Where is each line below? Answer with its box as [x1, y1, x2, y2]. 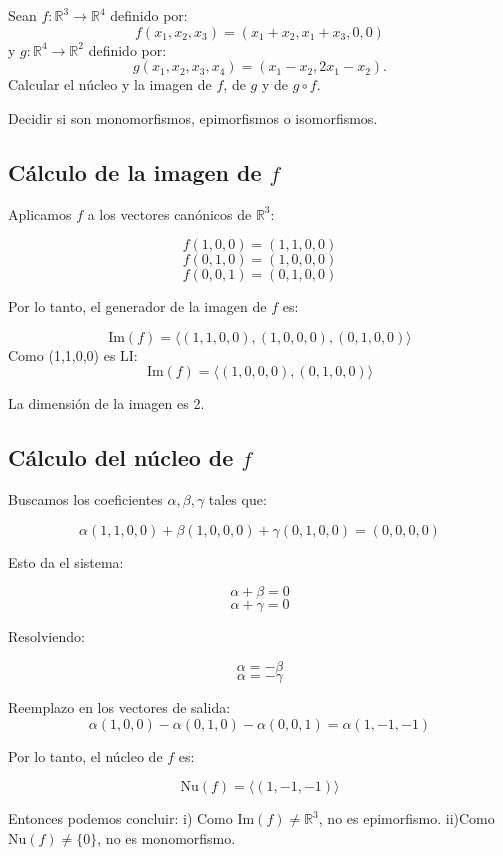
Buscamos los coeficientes [8, 489, 163, 510]
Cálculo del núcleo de [8, 442, 234, 473]
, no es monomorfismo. [97, 827, 236, 848]
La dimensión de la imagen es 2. [8, 393, 205, 414]
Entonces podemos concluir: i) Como [8, 808, 233, 829]
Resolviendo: [8, 626, 85, 647]
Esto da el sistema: [8, 551, 124, 572]
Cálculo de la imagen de [8, 156, 262, 187]
